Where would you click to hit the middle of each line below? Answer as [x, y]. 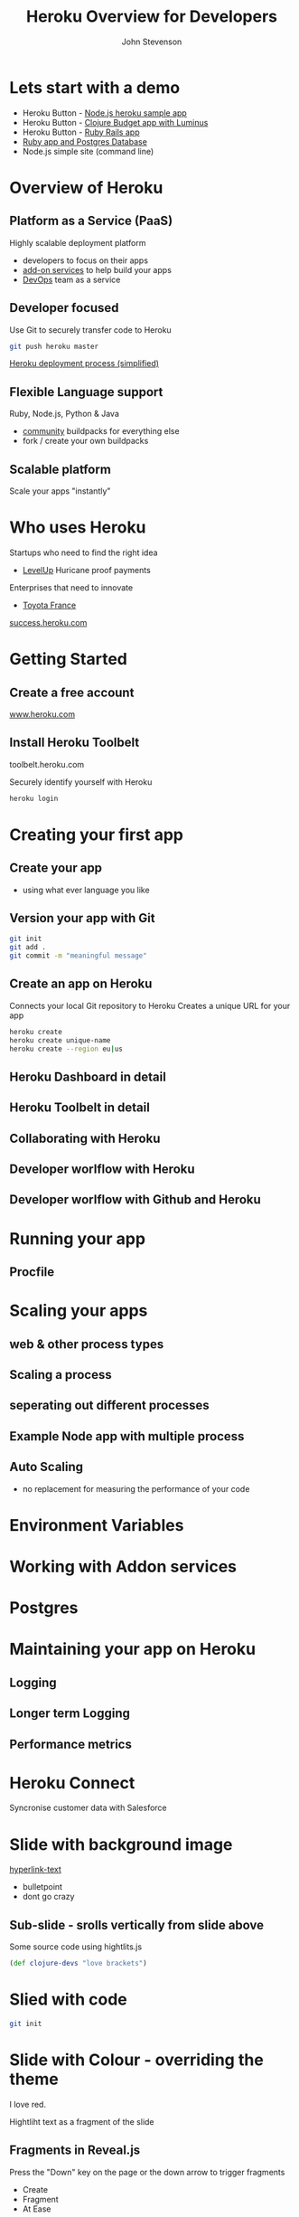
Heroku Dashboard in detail [88, 1076]
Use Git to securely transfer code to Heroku [90, 330]
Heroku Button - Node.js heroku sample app [104, 113]
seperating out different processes [109, 1406]
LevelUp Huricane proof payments [86, 570]
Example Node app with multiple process [127, 1436]
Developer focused [64, 308]
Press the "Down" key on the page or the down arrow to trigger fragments [147, 2172]
